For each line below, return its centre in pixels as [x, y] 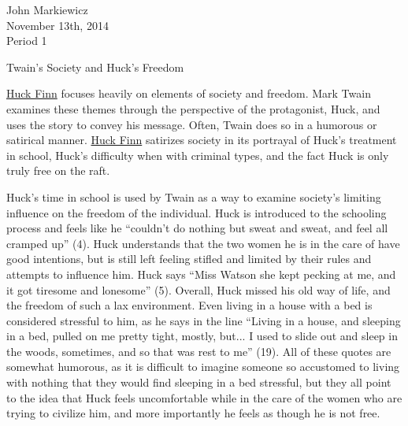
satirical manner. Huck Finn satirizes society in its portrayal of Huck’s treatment [202, 140]
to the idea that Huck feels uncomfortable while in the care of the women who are [204, 397]
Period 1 [27, 41]
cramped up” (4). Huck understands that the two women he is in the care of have [203, 243]
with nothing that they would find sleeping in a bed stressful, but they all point [199, 382]
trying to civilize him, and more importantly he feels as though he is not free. [193, 413]
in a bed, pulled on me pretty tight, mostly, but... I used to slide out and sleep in [202, 336]
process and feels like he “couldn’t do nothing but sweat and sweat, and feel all [197, 228]
